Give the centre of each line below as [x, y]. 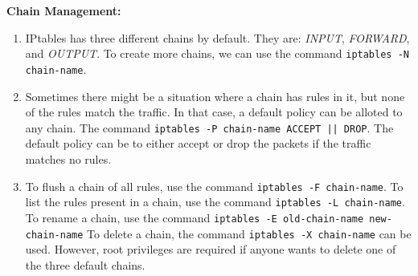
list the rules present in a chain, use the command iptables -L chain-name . [215, 202]
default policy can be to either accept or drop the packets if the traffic [198, 143]
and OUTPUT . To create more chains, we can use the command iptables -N [217, 53]
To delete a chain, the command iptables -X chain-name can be [249, 233]
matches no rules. [68, 158]
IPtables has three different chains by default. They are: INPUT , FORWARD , [217, 37]
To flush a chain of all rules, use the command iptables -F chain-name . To [214, 186]
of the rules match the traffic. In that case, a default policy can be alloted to [214, 112]
